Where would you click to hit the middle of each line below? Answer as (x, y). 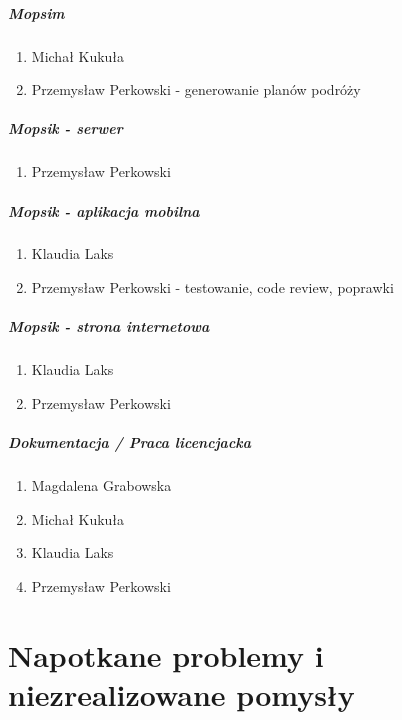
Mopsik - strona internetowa (109, 326)
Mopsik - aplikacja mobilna (104, 210)
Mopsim (36, 12)
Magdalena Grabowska (101, 484)
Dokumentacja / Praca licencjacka (130, 442)
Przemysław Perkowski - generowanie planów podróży (196, 89)
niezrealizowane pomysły (181, 693)
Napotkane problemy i (166, 654)
